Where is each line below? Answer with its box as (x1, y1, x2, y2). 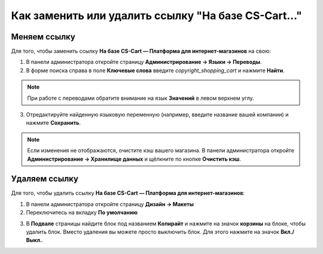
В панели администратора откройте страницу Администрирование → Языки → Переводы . (26, 59, 262, 66)
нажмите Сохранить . (26, 120, 81, 127)
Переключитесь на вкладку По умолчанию (26, 209, 138, 216)
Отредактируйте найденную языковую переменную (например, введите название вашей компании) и (26, 111, 289, 118)
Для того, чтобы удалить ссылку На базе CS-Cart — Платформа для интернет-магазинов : (11, 189, 245, 197)
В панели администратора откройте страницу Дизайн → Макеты (26, 200, 194, 207)
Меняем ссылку (11, 32, 76, 42)
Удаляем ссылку (11, 174, 79, 184)
